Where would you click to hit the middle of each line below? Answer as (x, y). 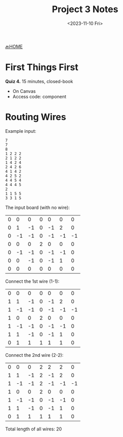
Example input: (21, 131)
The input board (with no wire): (37, 207)
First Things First (42, 67)
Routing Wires (36, 117)
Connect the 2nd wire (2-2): (34, 355)
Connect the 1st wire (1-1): (32, 281)
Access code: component (39, 96)
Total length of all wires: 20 (34, 429)
